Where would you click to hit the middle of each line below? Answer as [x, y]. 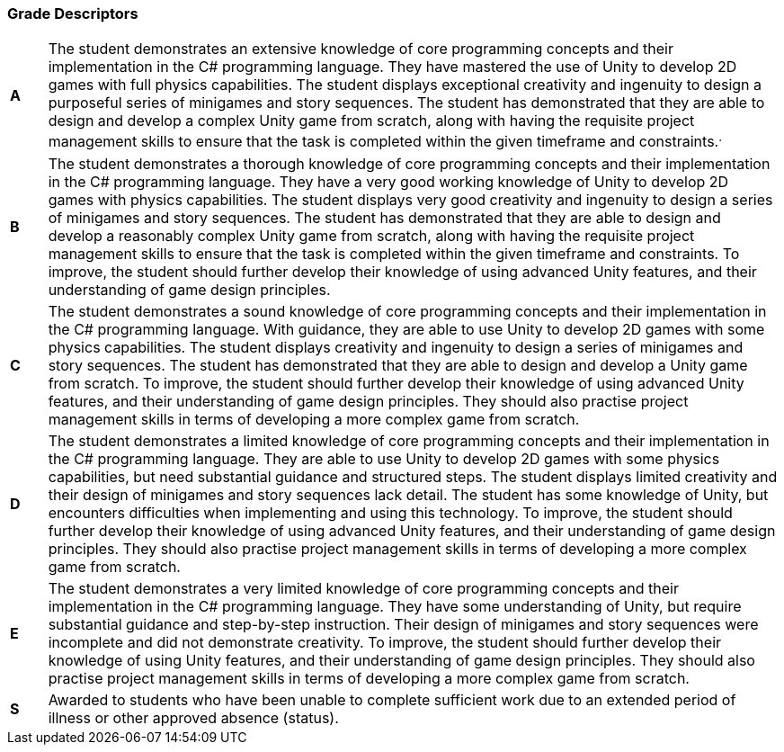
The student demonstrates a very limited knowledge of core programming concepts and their [363, 588]
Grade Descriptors [73, 13]
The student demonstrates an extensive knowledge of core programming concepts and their [361, 49]
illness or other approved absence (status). [193, 717]
